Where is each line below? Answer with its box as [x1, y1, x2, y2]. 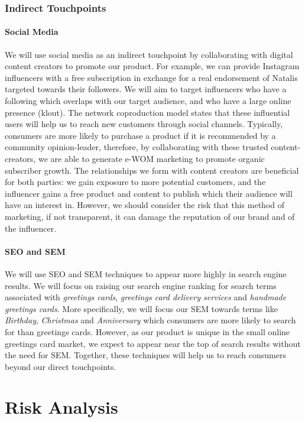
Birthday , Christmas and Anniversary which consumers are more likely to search [5, 314, 296, 326]
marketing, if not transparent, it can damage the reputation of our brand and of [5, 210, 295, 222]
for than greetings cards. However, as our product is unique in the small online [5, 325, 290, 337]
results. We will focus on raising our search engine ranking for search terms [5, 279, 277, 291]
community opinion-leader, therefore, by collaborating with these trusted [5, 141, 268, 153]
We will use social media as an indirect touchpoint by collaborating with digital [5, 48, 293, 60]
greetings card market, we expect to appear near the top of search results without [5, 337, 301, 349]
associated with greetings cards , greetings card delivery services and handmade [5, 291, 287, 303]
